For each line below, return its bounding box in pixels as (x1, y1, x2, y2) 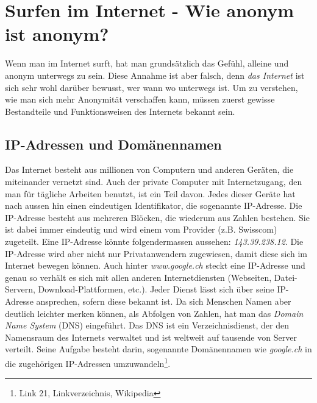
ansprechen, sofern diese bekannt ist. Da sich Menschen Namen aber (36, 295, 291, 308)
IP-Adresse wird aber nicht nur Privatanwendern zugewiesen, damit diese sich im (5, 247, 308, 260)
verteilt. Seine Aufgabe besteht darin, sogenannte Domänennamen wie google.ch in (5, 343, 312, 355)
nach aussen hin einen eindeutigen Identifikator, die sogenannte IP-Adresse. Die (5, 199, 302, 212)
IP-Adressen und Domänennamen (5, 134, 222, 153)
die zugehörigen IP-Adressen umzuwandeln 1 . (5, 355, 171, 369)
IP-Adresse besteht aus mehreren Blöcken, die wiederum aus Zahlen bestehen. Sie (5, 211, 310, 223)
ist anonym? (5, 21, 109, 46)
